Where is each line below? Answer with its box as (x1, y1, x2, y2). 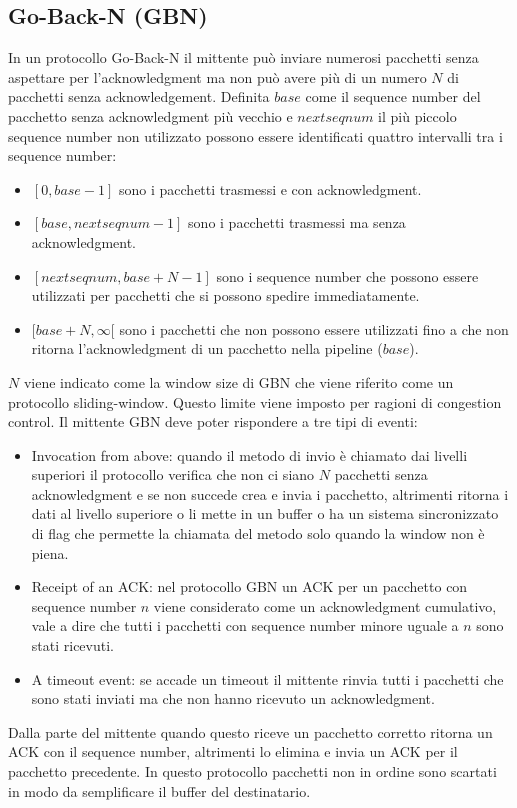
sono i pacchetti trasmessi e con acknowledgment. (119, 178, 422, 199)
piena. (31, 542, 69, 563)
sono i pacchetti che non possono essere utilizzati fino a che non (119, 318, 509, 339)
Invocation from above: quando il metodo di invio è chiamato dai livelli (31, 444, 468, 465)
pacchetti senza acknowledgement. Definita (8, 86, 270, 107)
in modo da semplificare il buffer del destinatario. (8, 780, 311, 801)
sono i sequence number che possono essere (216, 265, 479, 286)
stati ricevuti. (31, 635, 114, 656)
